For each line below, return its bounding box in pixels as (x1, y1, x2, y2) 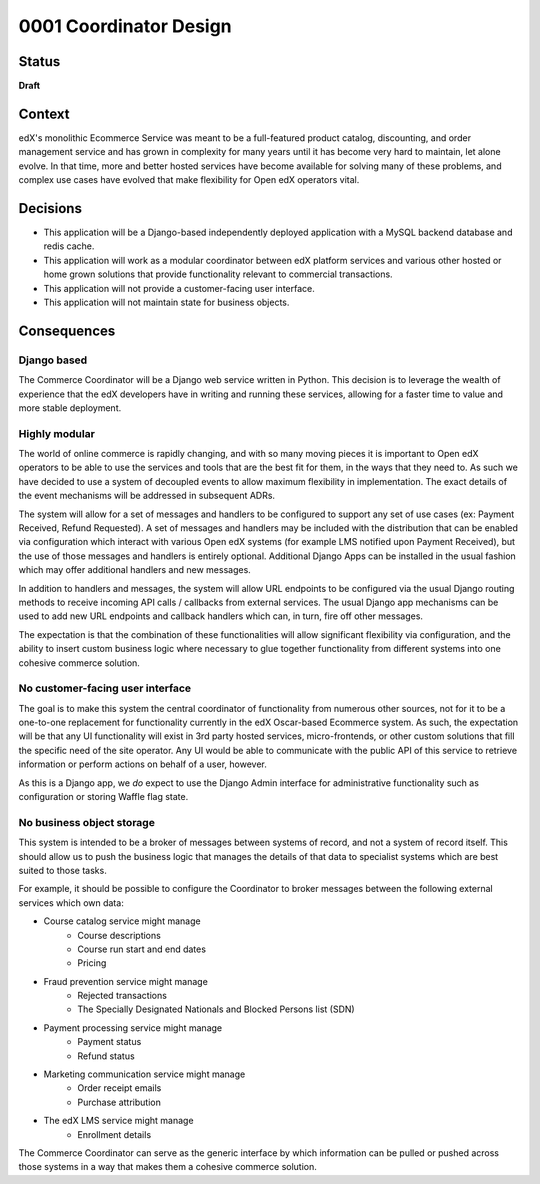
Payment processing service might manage (43, 1021, 223, 1034)
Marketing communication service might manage (43, 1068, 246, 1080)
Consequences (18, 322, 116, 339)
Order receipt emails (77, 1082, 162, 1094)
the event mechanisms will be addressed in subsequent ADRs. (18, 490, 275, 502)
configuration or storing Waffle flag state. (18, 791, 189, 803)
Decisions (18, 200, 82, 217)
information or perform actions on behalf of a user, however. (18, 758, 267, 770)
